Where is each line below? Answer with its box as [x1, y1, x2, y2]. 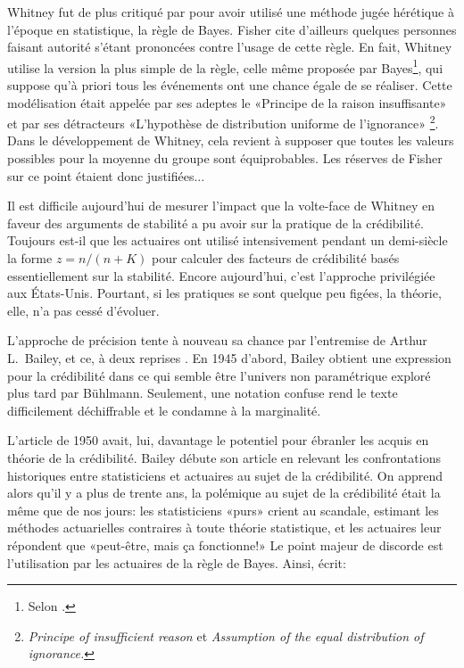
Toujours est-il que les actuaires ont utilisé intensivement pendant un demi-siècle [7, 231, 448, 250]
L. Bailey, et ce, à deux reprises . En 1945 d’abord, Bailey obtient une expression [7, 349, 452, 367]
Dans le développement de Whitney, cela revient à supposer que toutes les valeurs [7, 131, 454, 150]
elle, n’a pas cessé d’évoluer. [7, 301, 160, 319]
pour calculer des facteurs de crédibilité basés [152, 249, 400, 268]
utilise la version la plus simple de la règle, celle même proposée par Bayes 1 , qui [7, 55, 443, 77]
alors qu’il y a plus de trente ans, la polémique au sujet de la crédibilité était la [7, 483, 441, 502]
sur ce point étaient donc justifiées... [7, 166, 205, 185]
